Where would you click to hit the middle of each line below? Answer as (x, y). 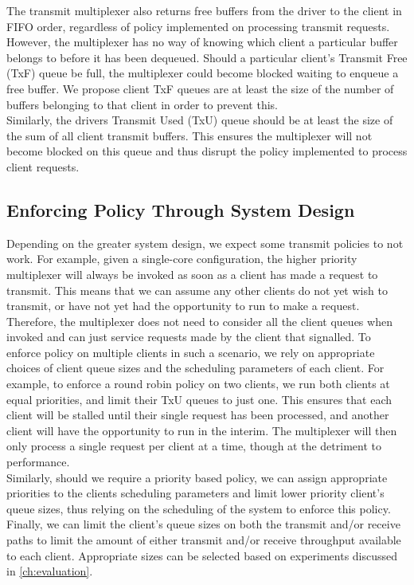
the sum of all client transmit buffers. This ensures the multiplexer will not (189, 135)
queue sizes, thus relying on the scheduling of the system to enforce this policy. (199, 508)
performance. (38, 462)
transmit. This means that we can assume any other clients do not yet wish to (197, 290)
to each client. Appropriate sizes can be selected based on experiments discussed (202, 555)
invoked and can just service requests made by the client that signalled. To (189, 337)
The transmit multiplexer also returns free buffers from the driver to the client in (204, 10)
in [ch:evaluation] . (50, 571)
